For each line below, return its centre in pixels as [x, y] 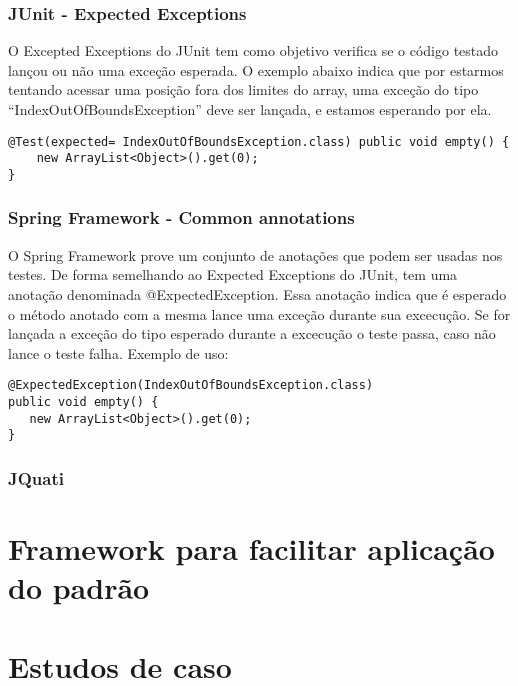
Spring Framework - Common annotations [181, 217]
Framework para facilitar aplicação [251, 548]
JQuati [36, 477]
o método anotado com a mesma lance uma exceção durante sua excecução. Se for [259, 313]
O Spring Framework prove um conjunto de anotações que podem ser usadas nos [255, 254]
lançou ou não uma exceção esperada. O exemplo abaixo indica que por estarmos [256, 69]
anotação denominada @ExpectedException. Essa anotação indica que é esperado [257, 293]
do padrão [79, 587]
